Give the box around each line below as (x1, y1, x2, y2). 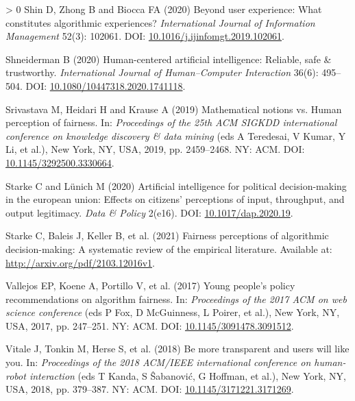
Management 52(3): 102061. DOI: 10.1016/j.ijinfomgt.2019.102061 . (5, 29, 284, 43)
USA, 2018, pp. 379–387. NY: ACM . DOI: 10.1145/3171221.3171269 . (5, 382, 294, 396)
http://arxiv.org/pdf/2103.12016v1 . (5, 255, 155, 269)
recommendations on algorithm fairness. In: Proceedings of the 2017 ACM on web (5, 291, 347, 306)
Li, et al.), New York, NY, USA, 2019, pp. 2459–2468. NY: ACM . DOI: (5, 142, 305, 156)
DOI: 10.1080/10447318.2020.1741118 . (25, 78, 186, 93)
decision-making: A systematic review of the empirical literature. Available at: (5, 241, 332, 256)
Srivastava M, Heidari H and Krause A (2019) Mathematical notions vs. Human (5, 101, 342, 116)
